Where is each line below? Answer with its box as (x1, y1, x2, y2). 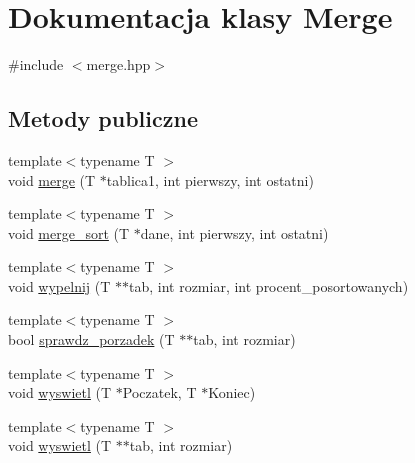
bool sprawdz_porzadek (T (8, 329, 175, 350)
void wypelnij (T (8, 275, 111, 296)
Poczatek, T (122, 382, 197, 403)
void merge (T (8, 169, 96, 190)
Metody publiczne (8, 103, 198, 134)
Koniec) (208, 382, 256, 403)
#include (8, 54, 64, 75)
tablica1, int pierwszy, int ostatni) (106, 169, 314, 190)
